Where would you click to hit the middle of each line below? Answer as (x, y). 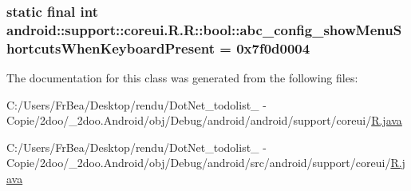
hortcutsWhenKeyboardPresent (111, 48)
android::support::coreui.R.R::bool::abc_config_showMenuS (204, 29)
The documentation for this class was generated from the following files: (182, 78)
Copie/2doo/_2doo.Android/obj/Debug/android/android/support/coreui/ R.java (204, 120)
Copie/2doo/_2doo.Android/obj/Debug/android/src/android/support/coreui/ (199, 163)
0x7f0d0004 (273, 48)
